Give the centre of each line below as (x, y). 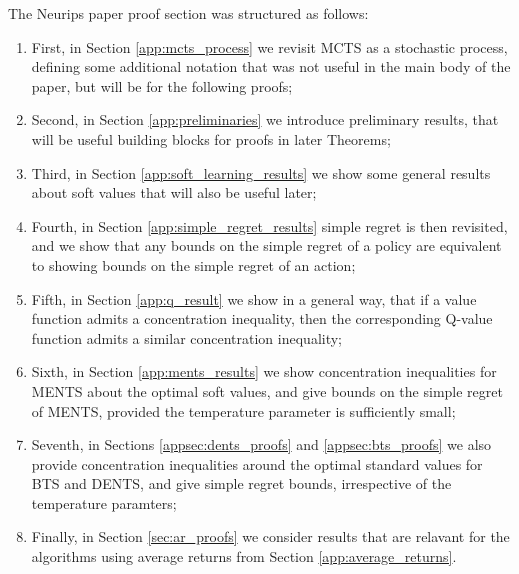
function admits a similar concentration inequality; (187, 337)
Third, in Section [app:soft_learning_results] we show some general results (261, 172)
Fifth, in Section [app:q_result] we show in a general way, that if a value (254, 298)
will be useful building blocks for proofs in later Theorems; (211, 138)
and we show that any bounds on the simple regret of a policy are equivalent (266, 245)
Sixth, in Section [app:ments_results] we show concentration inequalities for (264, 371)
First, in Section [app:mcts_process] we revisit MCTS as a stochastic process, (269, 46)
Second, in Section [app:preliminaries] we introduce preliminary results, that (265, 119)
